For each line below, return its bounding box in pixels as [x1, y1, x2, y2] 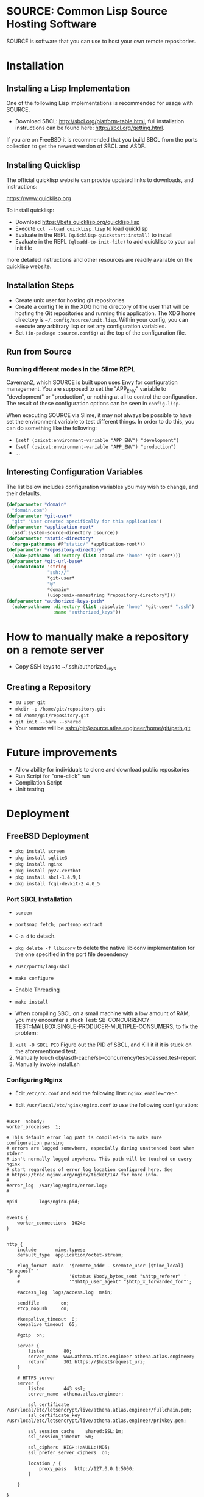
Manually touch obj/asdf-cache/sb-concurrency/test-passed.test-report [15, 1054, 197, 1062]
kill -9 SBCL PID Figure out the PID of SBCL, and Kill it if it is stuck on [15, 1041, 192, 1048]
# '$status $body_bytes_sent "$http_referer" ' [17, 1274, 187, 1280]
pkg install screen [15, 848, 65, 854]
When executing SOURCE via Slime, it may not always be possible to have [6, 411, 192, 419]
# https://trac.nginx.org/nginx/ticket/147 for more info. [6, 1172, 160, 1178]
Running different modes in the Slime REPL [6, 364, 135, 373]
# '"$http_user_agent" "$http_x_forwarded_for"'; [17, 1279, 192, 1285]
